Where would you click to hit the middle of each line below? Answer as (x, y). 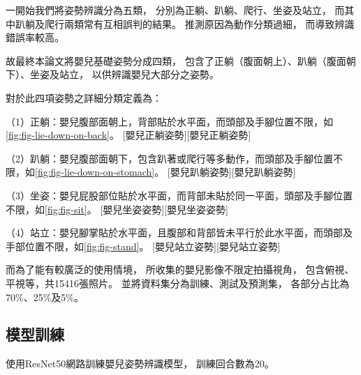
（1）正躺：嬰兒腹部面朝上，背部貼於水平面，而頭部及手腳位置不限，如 (169, 121)
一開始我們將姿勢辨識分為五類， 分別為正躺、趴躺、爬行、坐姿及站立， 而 (175, 10)
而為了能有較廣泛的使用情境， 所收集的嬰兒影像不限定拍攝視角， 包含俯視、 (180, 269)
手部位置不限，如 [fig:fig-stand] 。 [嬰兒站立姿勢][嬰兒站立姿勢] (143, 246)
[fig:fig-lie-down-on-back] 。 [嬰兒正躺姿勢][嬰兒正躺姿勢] (128, 135)
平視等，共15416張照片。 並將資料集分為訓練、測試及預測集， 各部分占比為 (178, 283)
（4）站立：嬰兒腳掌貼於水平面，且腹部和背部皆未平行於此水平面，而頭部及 (179, 232)
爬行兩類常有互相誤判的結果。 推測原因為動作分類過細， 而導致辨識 (199, 23)
